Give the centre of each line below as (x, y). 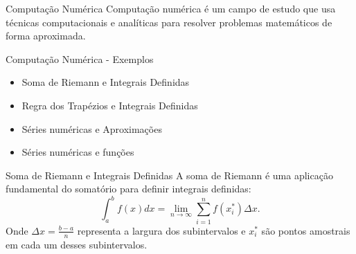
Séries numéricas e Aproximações (92, 128)
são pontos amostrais (306, 230)
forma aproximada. (46, 36)
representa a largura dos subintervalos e (161, 230)
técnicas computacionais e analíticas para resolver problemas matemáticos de (169, 22)
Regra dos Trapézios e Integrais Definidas (110, 105)
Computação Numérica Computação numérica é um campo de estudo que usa (171, 8)
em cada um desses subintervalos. (77, 244)
